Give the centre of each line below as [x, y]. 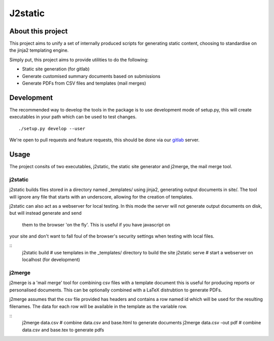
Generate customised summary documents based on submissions [91, 76]
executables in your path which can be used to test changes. [73, 117]
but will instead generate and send [45, 213]
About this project [39, 31]
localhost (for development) [51, 260]
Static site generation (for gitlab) [56, 69]
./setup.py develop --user [52, 128]
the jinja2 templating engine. [39, 50]
